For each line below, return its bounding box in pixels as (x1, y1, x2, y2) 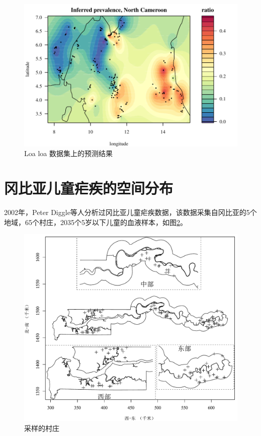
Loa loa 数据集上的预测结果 (24, 148, 113, 159)
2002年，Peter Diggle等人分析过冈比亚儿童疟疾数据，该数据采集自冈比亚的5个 (4, 206, 257, 217)
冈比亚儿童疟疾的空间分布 (4, 178, 173, 198)
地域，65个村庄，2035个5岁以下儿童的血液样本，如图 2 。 (4, 216, 187, 227)
